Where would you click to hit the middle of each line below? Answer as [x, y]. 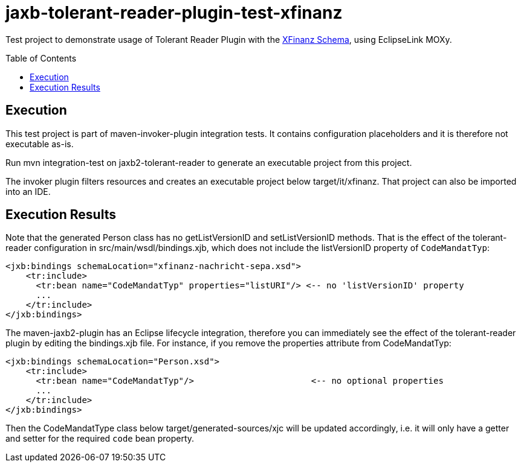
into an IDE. [28, 191]
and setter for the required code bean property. [100, 439]
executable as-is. [40, 144]
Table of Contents [41, 58]
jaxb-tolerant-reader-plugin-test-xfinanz [174, 13]
